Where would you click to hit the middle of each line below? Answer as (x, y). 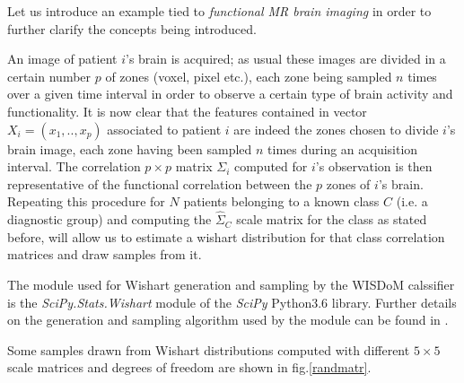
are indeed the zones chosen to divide (336, 129)
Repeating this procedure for (86, 201)
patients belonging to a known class (281, 201)
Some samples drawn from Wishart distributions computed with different (209, 349)
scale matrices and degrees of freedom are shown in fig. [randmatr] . (189, 367)
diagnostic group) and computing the (109, 219)
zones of (348, 183)
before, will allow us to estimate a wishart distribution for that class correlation (226, 236)
